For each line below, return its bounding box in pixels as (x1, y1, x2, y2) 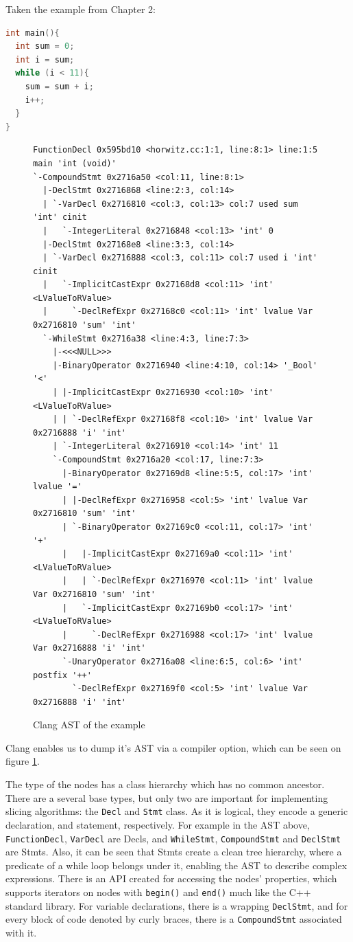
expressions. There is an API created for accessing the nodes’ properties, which (5, 871, 337, 886)
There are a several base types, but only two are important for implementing (5, 790, 328, 805)
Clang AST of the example (33, 717, 145, 732)
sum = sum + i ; (25, 81, 94, 91)
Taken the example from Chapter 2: (5, 2, 156, 16)
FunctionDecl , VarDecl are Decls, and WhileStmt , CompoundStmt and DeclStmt (5, 831, 341, 845)
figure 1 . (5, 754, 40, 768)
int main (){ (5, 27, 60, 38)
